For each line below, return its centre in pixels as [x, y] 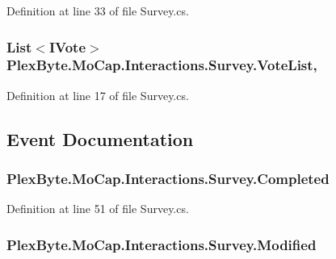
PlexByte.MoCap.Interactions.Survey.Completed [168, 179]
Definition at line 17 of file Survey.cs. [98, 95]
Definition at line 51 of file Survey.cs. [98, 209]
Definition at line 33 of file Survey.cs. [98, 10]
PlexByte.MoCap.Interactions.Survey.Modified [162, 244]
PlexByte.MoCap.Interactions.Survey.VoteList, [162, 65]
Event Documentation [100, 138]
